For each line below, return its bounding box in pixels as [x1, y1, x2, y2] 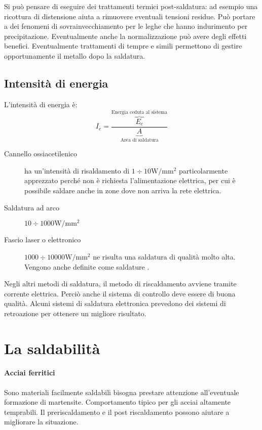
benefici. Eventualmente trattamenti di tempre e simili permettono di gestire [4, 40, 242, 51]
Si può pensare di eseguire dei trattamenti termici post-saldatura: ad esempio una [4, 1, 258, 11]
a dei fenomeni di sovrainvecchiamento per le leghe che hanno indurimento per [4, 21, 248, 31]
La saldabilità [4, 337, 100, 358]
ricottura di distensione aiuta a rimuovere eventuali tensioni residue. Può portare [4, 11, 255, 21]
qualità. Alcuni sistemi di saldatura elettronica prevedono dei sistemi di [4, 298, 226, 309]
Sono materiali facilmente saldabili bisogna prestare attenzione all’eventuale [4, 386, 239, 397]
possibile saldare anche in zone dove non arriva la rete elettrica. [24, 185, 221, 196]
